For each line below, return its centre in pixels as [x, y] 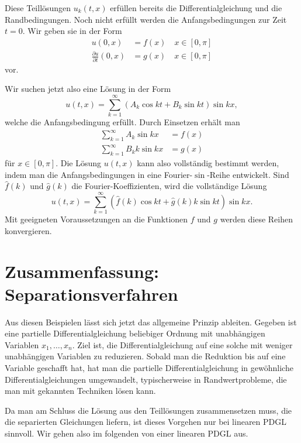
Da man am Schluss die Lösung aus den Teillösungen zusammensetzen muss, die [148, 410]
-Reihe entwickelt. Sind [248, 174]
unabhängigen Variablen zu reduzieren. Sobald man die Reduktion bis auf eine [145, 356]
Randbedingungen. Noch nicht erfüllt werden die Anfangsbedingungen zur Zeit [146, 19]
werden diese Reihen [257, 219]
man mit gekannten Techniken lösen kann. [80, 391]
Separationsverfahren [91, 293]
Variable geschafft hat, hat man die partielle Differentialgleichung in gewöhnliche [149, 368]
